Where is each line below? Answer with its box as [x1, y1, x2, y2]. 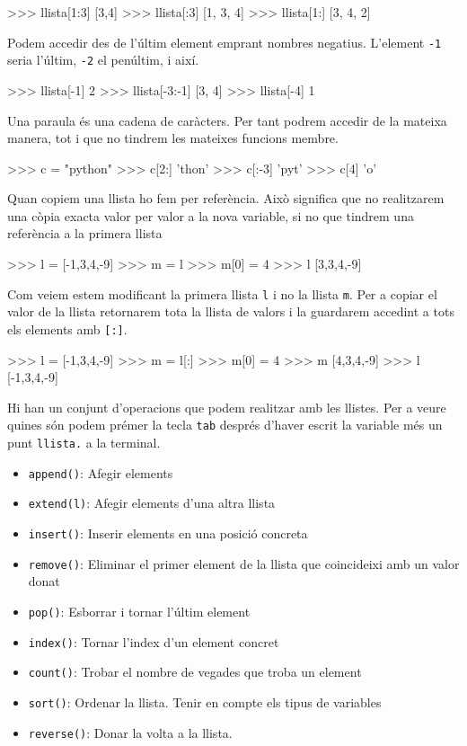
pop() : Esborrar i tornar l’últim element [28, 601, 251, 620]
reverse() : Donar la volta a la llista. [28, 723, 233, 742]
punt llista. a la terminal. [7, 433, 161, 451]
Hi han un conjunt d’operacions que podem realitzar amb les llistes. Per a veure [7, 397, 446, 416]
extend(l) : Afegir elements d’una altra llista [28, 493, 276, 512]
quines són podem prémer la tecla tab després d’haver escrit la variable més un [7, 415, 443, 434]
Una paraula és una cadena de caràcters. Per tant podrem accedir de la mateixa [7, 111, 447, 129]
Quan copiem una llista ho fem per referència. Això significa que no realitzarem [7, 189, 445, 208]
